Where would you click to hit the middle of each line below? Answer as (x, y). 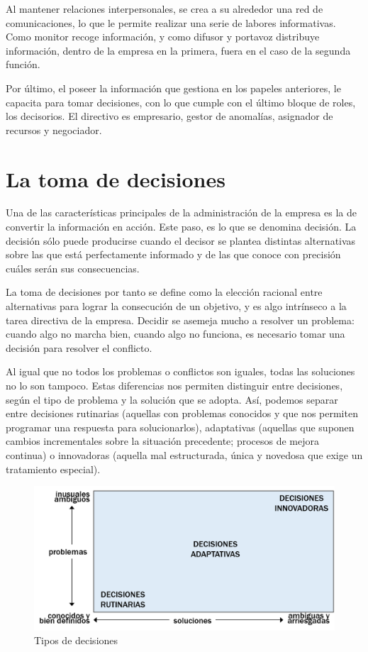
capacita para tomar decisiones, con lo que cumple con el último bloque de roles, (181, 102)
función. (23, 64)
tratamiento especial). (53, 469)
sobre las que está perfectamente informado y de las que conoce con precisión (173, 254)
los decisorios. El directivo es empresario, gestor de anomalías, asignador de (169, 116)
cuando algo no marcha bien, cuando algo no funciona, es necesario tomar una (175, 334)
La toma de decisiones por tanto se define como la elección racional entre (164, 292)
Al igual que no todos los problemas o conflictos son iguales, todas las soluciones (180, 371)
